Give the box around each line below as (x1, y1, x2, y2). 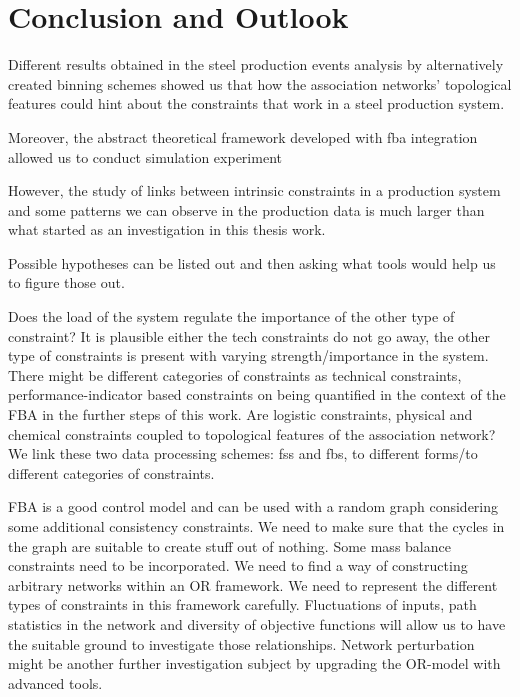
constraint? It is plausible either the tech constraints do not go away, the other (8, 325, 490, 346)
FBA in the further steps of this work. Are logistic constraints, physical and (8, 404, 473, 425)
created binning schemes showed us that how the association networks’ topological (8, 73, 512, 94)
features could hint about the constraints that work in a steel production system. (8, 93, 505, 114)
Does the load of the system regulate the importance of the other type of (8, 306, 455, 327)
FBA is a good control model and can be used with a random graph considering (8, 496, 499, 517)
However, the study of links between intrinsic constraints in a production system (8, 180, 501, 201)
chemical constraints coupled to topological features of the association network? (8, 423, 496, 444)
